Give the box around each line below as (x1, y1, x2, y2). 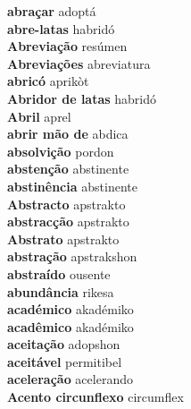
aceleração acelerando (7, 370, 133, 388)
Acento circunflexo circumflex (7, 388, 184, 406)
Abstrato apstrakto (7, 229, 120, 248)
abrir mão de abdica (7, 124, 129, 143)
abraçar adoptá (7, 2, 96, 20)
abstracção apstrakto (7, 212, 129, 231)
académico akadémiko (7, 300, 134, 319)
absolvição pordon (7, 141, 114, 160)
